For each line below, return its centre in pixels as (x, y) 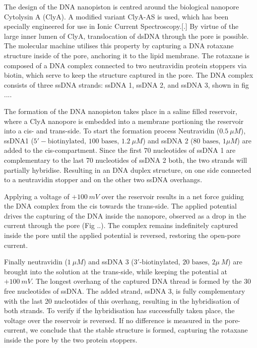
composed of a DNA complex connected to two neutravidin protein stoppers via (125, 65)
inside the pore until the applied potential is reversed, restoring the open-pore (122, 235)
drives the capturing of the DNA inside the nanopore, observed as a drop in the (125, 215)
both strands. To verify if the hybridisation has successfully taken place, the (119, 310)
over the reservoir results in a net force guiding (173, 196)
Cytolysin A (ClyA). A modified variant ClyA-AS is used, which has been (116, 16)
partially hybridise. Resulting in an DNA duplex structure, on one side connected (128, 170)
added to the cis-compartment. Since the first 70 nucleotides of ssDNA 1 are (120, 150)
